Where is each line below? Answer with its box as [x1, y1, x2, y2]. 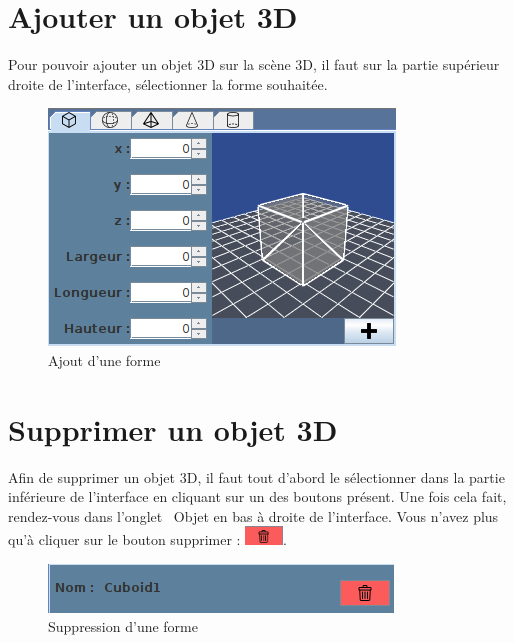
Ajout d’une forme [48, 349, 161, 370]
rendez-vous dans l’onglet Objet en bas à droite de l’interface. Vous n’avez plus [8, 505, 499, 526]
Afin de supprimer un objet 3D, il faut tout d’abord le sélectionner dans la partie [8, 466, 505, 487]
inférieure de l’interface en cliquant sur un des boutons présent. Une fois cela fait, [8, 486, 507, 507]
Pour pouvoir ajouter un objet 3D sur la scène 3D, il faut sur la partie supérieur [8, 54, 500, 75]
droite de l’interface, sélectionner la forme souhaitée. [8, 73, 328, 94]
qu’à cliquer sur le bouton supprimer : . [8, 528, 287, 549]
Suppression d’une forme [48, 616, 198, 637]
